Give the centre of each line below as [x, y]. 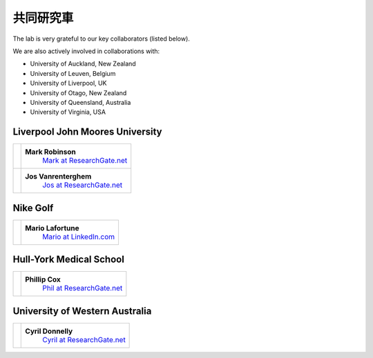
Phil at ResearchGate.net [83, 288]
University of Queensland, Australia [80, 102]
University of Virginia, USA [68, 112]
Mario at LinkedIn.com [79, 237]
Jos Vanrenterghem [58, 177]
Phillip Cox [43, 279]
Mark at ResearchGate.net [85, 161]
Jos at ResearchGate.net [83, 185]
